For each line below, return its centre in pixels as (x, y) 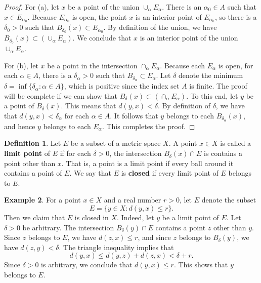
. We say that (90, 173)
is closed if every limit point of (170, 173)
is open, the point (99, 16)
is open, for (236, 65)
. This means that (89, 106)
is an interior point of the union (189, 38)
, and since (154, 237)
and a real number (133, 200)
